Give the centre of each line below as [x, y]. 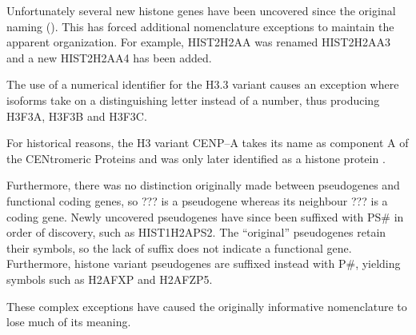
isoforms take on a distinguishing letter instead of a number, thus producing [193, 100]
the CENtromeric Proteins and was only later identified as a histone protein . [196, 158]
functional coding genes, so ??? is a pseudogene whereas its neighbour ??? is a [197, 200]
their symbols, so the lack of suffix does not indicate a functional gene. [179, 247]
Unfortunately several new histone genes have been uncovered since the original [201, 10]
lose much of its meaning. [69, 322]
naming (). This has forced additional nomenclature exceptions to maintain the [200, 26]
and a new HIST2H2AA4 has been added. [109, 57]
